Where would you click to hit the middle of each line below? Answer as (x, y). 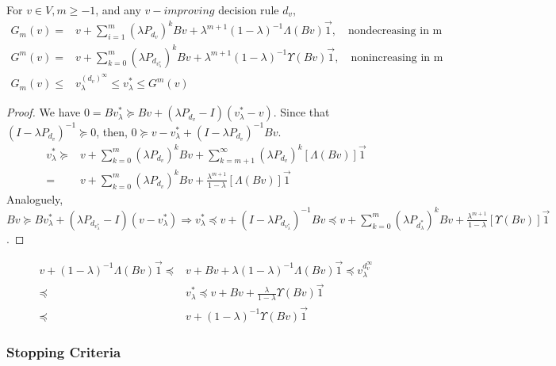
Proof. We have (44, 112)
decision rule (249, 10)
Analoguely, (35, 198)
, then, (112, 131)
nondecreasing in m (395, 31)
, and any (118, 10)
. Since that (301, 112)
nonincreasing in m (397, 57)
